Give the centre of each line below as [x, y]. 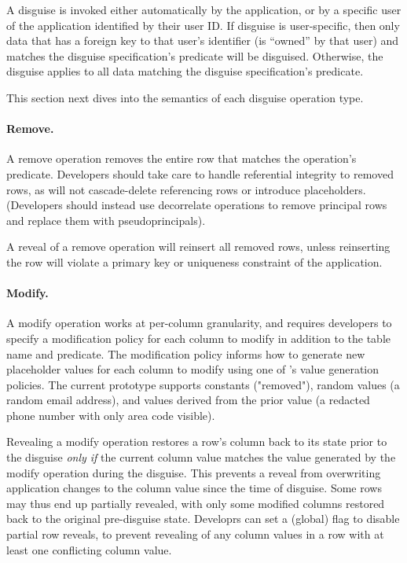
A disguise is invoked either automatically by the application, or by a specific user [204, 9]
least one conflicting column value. [89, 549]
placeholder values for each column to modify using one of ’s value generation [193, 369]
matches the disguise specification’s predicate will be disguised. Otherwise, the [195, 55]
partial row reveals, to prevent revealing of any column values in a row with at [195, 534]
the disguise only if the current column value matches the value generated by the [201, 457]
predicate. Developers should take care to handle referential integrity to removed [200, 173]
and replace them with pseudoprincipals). [106, 220]
